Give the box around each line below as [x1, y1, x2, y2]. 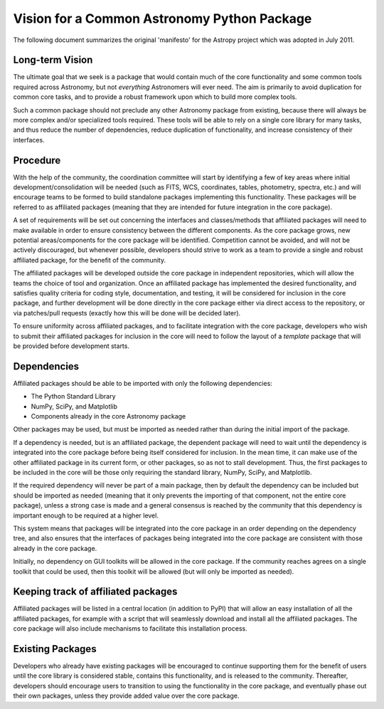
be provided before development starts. [13, 342, 129, 350]
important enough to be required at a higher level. [13, 511, 159, 520]
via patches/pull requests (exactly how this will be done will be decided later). [13, 308, 241, 317]
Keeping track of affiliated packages [13, 586, 178, 598]
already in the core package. [13, 544, 97, 552]
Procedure [13, 154, 61, 167]
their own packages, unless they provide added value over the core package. [13, 691, 240, 700]
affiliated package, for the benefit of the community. [13, 256, 166, 264]
